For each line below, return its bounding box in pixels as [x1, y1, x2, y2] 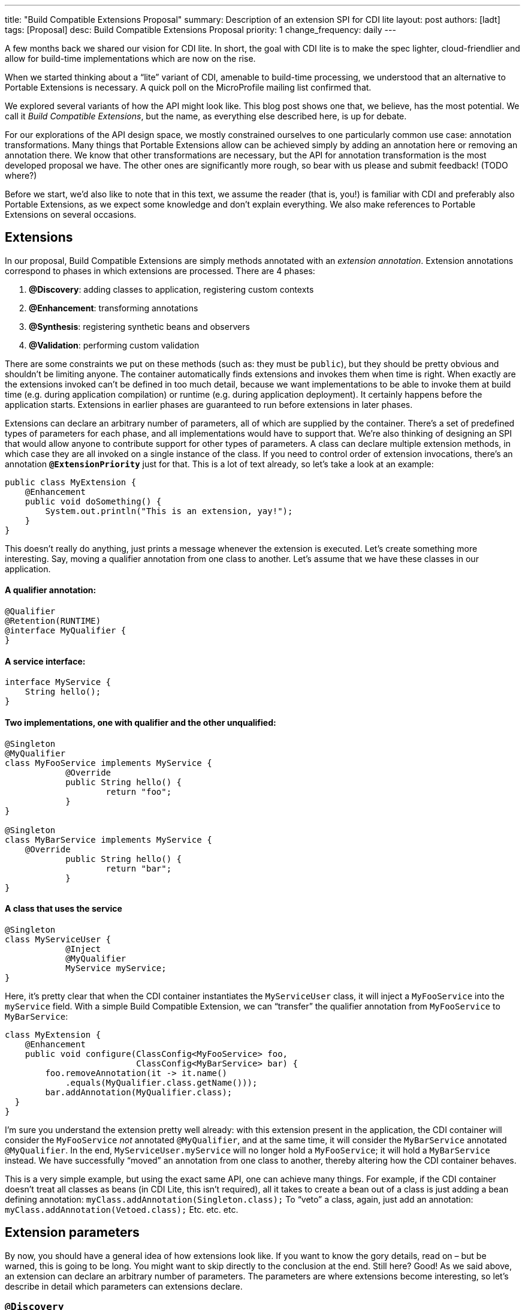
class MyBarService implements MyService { [5, 834, 212, 845]
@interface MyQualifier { [5, 626, 126, 636]
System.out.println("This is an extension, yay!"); [45, 506, 293, 516]
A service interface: [5, 656, 86, 666]
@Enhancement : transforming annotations [29, 302, 198, 313]
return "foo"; [105, 786, 172, 797]
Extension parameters [5, 1225, 140, 1240]
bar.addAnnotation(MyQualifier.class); [45, 1087, 233, 1097]
